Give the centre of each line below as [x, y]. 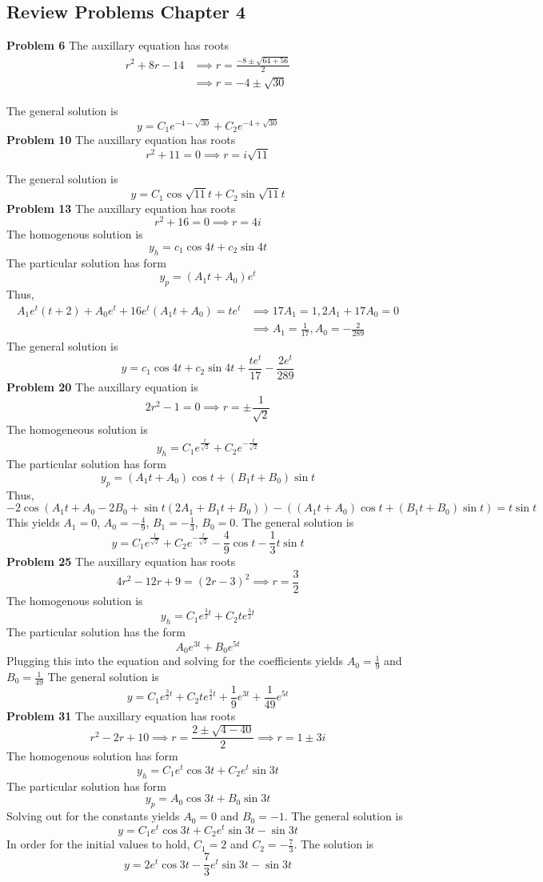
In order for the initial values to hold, [98, 844]
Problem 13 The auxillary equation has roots [121, 208]
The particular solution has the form [96, 632]
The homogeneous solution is [77, 429]
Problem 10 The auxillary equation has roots [121, 140]
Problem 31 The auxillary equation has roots [121, 715]
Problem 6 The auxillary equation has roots [118, 45]
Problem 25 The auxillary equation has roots [121, 561]
